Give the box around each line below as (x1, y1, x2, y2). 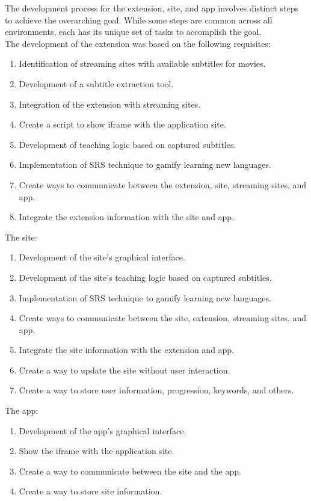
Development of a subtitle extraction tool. (19, 77, 174, 90)
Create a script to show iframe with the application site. (19, 118, 226, 131)
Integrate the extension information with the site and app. (19, 211, 235, 223)
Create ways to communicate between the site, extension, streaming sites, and (19, 312, 307, 324)
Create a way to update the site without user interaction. (19, 363, 230, 376)
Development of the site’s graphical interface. (19, 251, 185, 263)
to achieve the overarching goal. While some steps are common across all (5, 13, 273, 26)
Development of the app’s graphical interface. (19, 424, 186, 437)
